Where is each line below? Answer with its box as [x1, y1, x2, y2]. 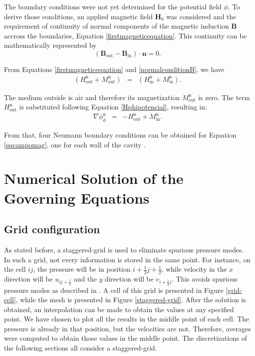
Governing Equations [4, 187, 150, 208]
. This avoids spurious [171, 274, 238, 284]
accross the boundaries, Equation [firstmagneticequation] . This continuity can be [4, 30, 247, 40]
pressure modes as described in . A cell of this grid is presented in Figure [4, 285, 224, 295]
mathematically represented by [4, 40, 97, 50]
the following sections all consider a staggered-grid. [4, 343, 157, 353]
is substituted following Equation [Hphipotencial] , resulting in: [19, 102, 207, 112]
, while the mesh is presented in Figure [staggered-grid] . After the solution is [16, 294, 246, 305]
